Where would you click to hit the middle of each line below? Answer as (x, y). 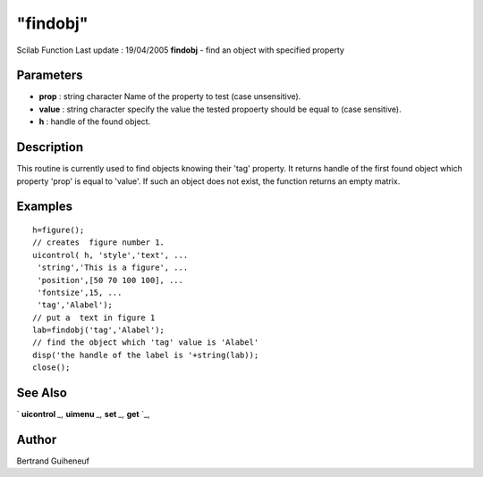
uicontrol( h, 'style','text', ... (110, 255)
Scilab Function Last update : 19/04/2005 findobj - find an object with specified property (180, 50)
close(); (51, 368)
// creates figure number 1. (99, 243)
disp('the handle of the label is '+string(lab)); (146, 355)
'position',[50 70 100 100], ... (110, 280)
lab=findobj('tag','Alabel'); (99, 330)
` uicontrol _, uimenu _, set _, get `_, (83, 414)
